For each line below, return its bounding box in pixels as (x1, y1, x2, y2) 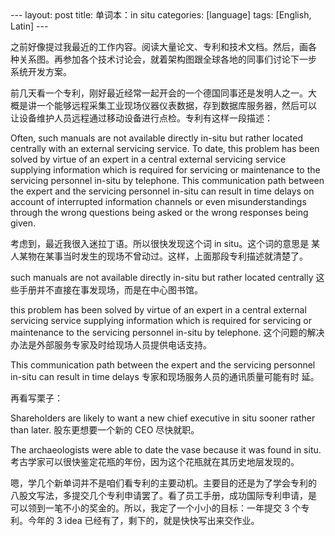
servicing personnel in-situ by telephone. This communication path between (10, 175, 325, 186)
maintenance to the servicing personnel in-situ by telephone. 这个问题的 (10, 327, 308, 338)
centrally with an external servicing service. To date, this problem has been (10, 143, 320, 154)
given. (10, 217, 37, 229)
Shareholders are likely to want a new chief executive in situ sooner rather (10, 412, 316, 424)
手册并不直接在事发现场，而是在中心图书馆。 (18, 284, 203, 296)
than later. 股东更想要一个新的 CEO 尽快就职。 (10, 424, 200, 436)
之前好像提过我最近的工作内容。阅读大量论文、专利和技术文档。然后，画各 (10, 41, 317, 52)
